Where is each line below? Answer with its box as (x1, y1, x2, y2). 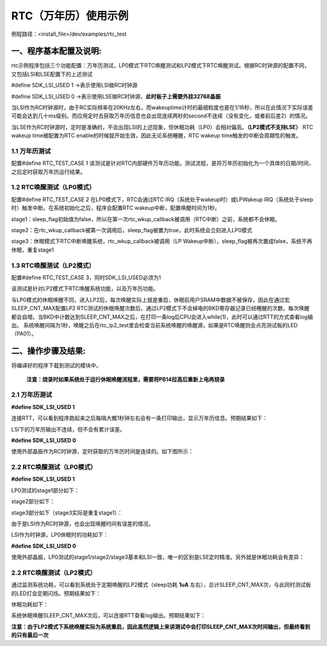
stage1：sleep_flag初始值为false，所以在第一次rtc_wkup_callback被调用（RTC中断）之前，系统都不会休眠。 (11, 215, 281, 222)
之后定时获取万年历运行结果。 (11, 168, 86, 175)
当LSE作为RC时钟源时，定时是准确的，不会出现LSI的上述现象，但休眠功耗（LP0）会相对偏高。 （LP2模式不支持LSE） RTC (11, 123, 314, 130)
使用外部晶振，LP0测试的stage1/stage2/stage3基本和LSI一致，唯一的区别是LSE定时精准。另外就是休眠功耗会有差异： (11, 553, 305, 561)
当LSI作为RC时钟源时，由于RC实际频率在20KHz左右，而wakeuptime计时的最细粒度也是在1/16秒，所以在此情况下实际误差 (11, 104, 314, 112)
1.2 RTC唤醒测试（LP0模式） (11, 183, 96, 191)
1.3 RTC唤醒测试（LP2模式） (11, 261, 95, 270)
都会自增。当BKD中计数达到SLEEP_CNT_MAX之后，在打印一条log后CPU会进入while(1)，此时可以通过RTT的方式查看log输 (11, 313, 313, 321)
